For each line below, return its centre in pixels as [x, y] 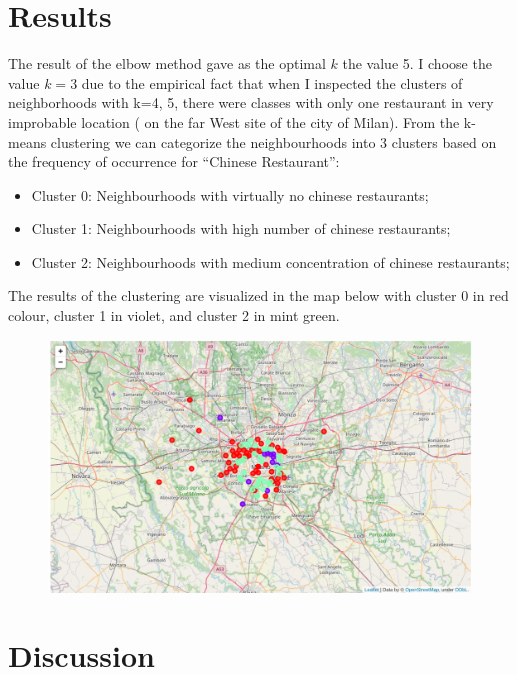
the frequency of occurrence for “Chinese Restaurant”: [174, 161]
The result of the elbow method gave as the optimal [167, 63]
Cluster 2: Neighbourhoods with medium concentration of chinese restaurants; [270, 261]
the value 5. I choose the [417, 63]
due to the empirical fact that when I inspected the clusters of [272, 82]
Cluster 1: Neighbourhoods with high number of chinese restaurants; [241, 228]
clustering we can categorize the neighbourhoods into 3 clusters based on [273, 141]
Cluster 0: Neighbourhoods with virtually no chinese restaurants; [230, 194]
